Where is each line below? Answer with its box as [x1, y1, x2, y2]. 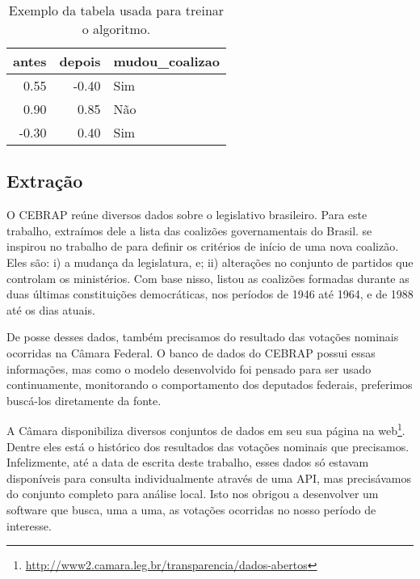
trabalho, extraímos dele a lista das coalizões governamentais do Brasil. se [6, 222, 372, 239]
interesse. [6, 517, 52, 534]
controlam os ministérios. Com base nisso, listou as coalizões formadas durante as [6, 269, 409, 286]
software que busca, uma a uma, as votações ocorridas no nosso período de [6, 501, 376, 518]
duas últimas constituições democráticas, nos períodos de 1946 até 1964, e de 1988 [6, 285, 414, 302]
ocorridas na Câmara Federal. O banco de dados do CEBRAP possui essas [6, 344, 376, 361]
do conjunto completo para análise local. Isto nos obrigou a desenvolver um [6, 485, 379, 502]
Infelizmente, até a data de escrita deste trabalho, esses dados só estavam [6, 454, 369, 471]
